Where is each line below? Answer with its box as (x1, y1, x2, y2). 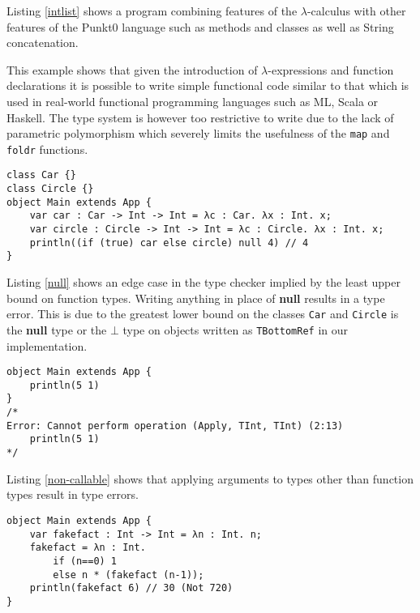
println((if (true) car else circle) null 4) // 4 (29, 236, 309, 249)
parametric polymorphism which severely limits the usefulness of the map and (6, 125, 390, 142)
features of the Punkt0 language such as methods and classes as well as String (6, 18, 394, 35)
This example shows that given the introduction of (6, 61, 258, 78)
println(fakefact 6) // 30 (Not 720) (29, 582, 234, 594)
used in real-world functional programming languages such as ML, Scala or (6, 92, 379, 109)
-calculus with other (306, 2, 406, 19)
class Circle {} (6, 183, 94, 195)
